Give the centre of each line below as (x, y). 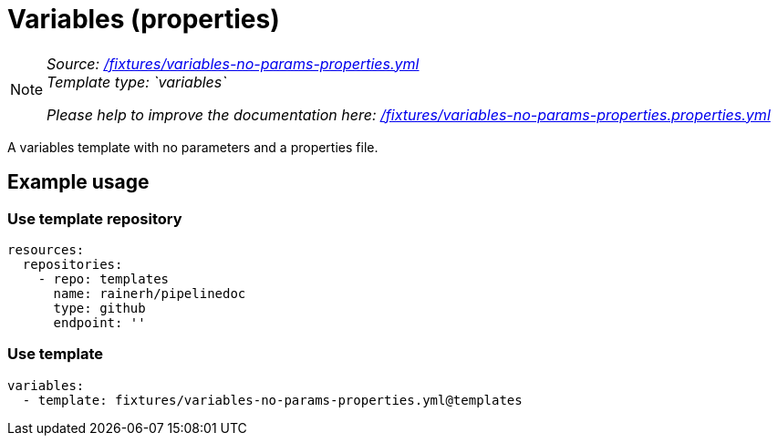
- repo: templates (104, 278)
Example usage (78, 182)
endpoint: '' (99, 322)
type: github (99, 308)
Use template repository (95, 218)
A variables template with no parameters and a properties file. (193, 147)
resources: (46, 249)
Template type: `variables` (137, 82)
